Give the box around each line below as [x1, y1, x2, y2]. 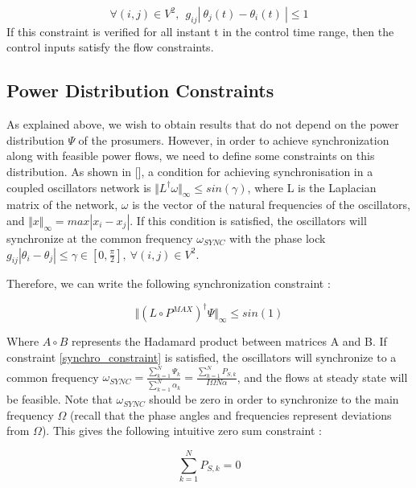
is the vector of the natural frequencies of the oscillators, [132, 196, 410, 213]
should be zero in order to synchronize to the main [149, 391, 399, 408]
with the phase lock [229, 229, 326, 246]
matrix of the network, [6, 196, 118, 213]
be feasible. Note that [6, 391, 113, 408]
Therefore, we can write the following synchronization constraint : [6, 275, 331, 292]
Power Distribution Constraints [6, 78, 274, 103]
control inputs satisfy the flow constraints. [6, 39, 214, 55]
